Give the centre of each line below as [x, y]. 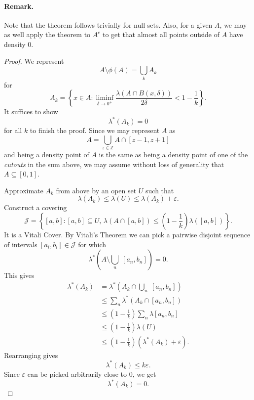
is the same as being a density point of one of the [173, 155]
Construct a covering [36, 207]
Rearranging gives [31, 355]
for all [13, 130]
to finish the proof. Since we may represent [95, 130]
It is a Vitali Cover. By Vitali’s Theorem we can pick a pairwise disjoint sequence [127, 235]
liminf [105, 98]
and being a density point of [47, 155]
